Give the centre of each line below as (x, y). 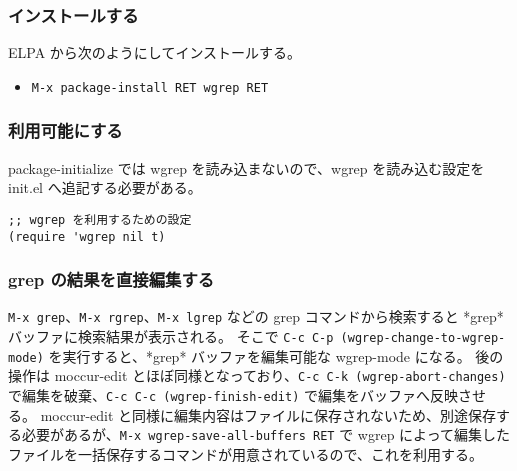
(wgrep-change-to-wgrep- (423, 338)
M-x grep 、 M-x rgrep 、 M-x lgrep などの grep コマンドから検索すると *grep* (256, 316)
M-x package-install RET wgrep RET (150, 87)
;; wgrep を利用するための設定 (100, 219)
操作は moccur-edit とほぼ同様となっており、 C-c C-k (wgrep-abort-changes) (257, 375)
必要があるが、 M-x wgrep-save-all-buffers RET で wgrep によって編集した (265, 434)
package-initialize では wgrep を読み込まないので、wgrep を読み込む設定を (246, 167)
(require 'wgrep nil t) (87, 236)
